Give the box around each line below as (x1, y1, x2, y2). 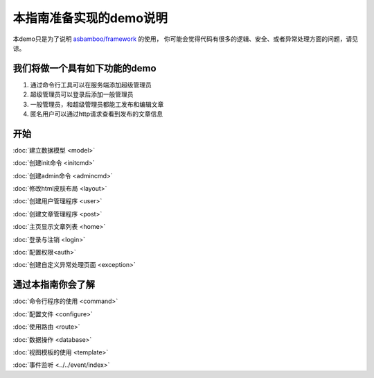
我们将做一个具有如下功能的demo (12, 62, 157, 74)
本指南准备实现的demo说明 (12, 10, 168, 26)
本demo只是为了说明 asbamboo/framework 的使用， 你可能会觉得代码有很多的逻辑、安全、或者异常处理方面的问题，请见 (12, 35, 358, 43)
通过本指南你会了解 (12, 279, 95, 291)
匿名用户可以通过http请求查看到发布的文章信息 (30, 110, 163, 118)
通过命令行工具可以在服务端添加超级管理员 (30, 80, 152, 89)
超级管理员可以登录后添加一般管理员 (30, 90, 134, 98)
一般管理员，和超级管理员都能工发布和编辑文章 (30, 100, 164, 108)
